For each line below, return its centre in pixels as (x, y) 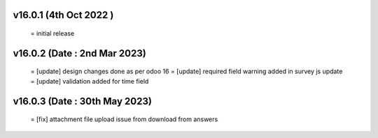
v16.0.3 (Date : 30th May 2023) (82, 101)
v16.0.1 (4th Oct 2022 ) (63, 15)
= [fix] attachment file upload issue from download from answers (124, 119)
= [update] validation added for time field (90, 81)
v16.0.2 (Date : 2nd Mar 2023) (79, 53)
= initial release (52, 33)
